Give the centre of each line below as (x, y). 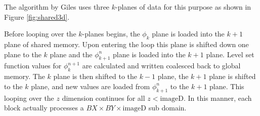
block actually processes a (44, 108)
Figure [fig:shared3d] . (37, 16)
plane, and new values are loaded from (91, 86)
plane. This (227, 86)
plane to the (23, 54)
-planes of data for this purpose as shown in (183, 7)
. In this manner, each (218, 98)
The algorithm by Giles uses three (57, 7)
